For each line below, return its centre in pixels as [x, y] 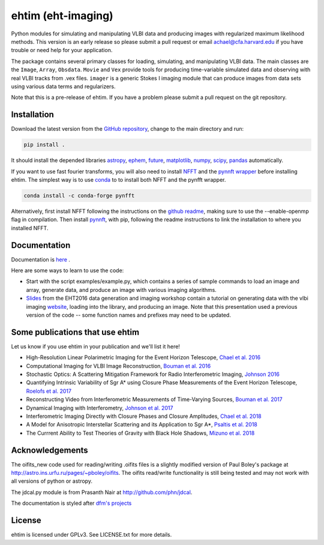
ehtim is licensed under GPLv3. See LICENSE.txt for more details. [91, 535]
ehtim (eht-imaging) [62, 16]
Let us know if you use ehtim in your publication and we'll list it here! [95, 346]
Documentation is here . [40, 259]
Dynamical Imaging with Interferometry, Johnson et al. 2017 [100, 408]
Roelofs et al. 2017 [49, 391]
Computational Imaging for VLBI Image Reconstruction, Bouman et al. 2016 [118, 366]
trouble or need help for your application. [62, 50]
